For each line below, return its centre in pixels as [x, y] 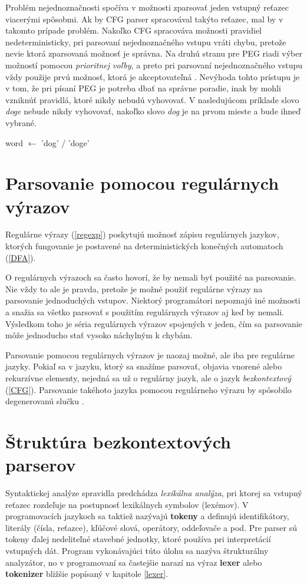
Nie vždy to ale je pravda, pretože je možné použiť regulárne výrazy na [134, 288]
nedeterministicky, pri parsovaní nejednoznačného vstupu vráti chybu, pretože [146, 42]
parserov [41, 465]
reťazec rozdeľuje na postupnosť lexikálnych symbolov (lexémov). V [127, 504]
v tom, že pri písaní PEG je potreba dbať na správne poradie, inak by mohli [143, 88]
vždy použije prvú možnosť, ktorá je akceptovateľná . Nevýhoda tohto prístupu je [153, 76]
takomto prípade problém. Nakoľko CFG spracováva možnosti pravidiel [133, 30]
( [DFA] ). [21, 257]
